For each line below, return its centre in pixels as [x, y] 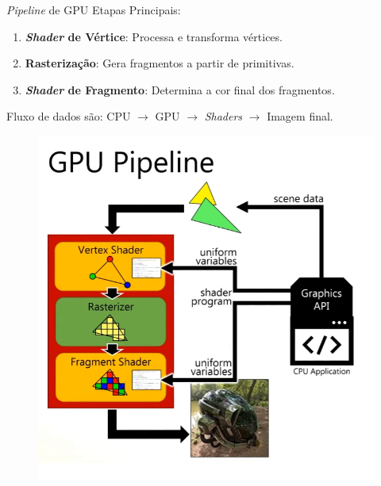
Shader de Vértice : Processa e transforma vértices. [154, 36]
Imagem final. [300, 116]
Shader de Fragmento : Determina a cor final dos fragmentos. [180, 89]
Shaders [223, 116]
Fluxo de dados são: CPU [69, 116]
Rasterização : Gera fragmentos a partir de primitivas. [160, 63]
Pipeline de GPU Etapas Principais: [94, 10]
